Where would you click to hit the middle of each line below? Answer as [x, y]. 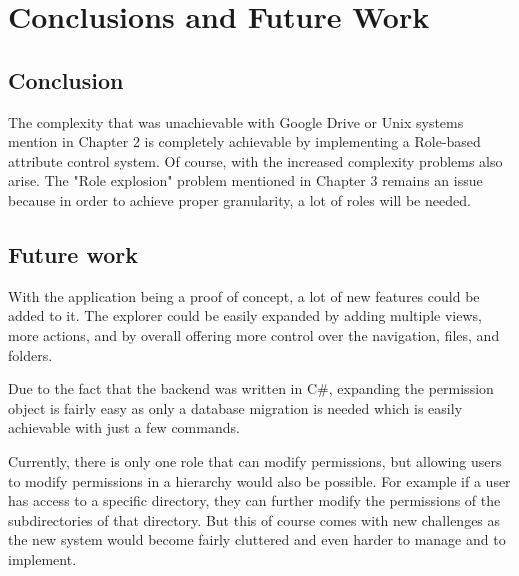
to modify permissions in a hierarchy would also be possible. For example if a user [259, 480]
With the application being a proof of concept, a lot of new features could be [244, 295]
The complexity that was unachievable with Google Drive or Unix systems [236, 121]
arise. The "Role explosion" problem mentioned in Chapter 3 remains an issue [245, 180]
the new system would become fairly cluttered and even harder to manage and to [257, 539]
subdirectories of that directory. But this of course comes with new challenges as [254, 519]
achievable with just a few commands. [124, 427]
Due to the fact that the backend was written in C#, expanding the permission [251, 388]
